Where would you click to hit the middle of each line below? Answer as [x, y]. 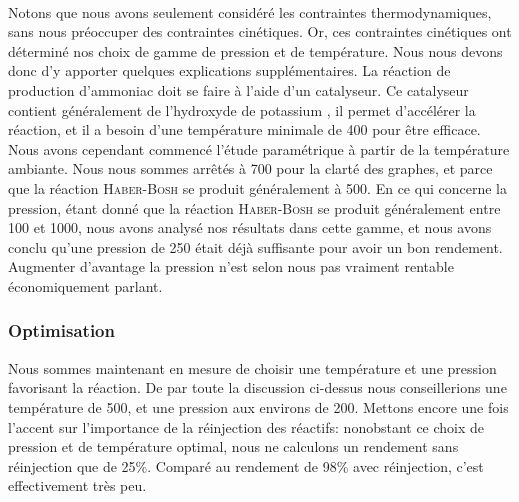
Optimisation [61, 330]
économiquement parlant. [85, 285]
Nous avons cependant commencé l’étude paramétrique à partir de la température [259, 148]
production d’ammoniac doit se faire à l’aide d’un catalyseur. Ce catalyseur [238, 89]
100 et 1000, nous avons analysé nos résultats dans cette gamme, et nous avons [250, 227]
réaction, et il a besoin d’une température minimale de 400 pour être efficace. [244, 129]
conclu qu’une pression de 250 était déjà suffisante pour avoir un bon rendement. [255, 246]
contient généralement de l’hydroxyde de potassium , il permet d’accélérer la [242, 109]
